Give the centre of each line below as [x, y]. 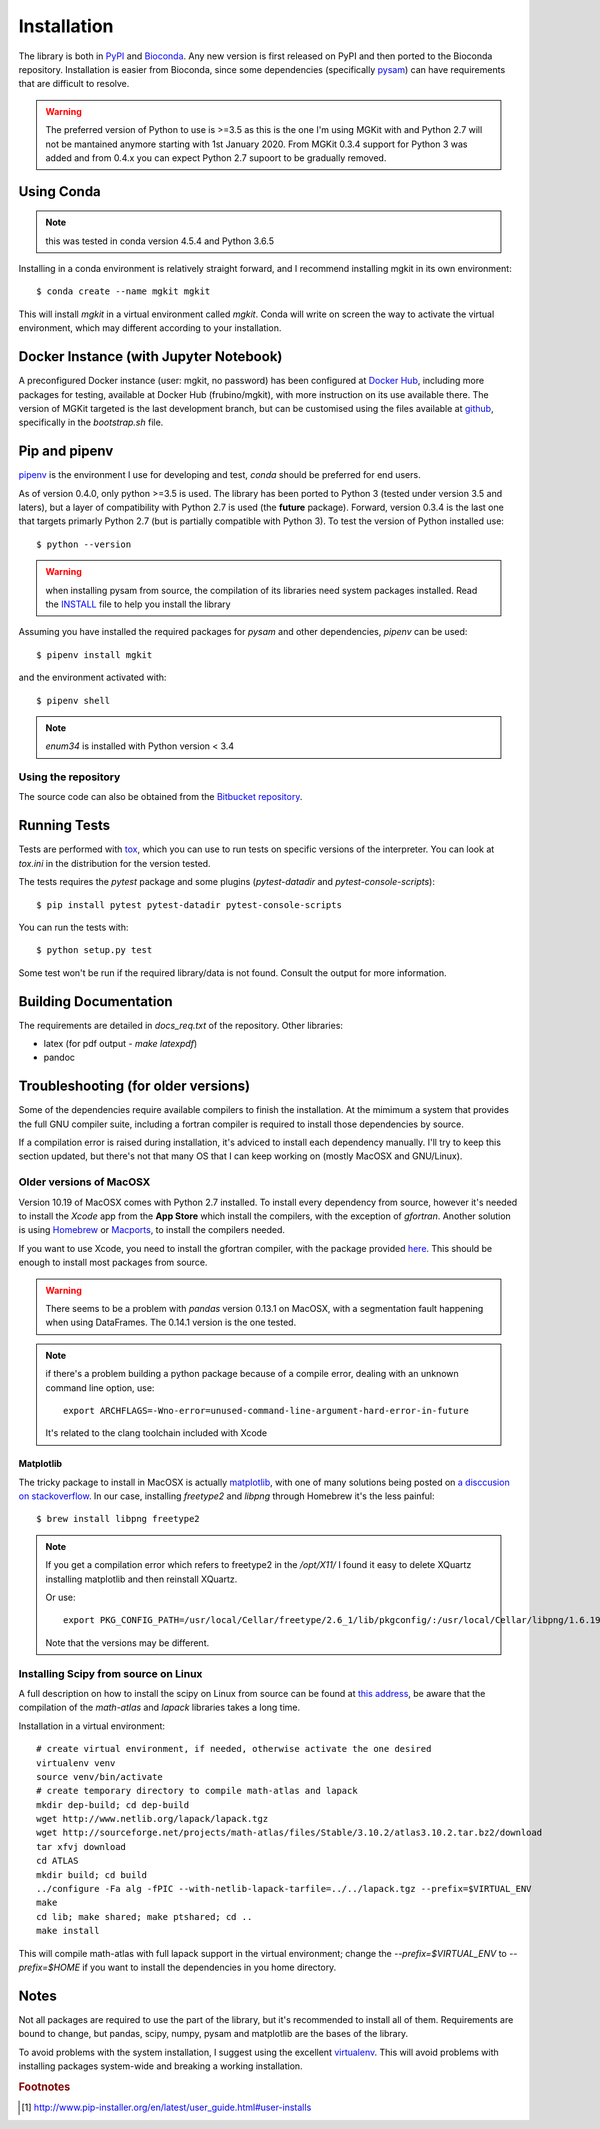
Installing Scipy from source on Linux [110, 1673]
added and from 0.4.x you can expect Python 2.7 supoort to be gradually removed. [216, 157]
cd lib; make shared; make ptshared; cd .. [144, 1916]
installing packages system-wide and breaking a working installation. [161, 2066]
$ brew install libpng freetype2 [118, 1519]
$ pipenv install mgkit [94, 654]
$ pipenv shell [73, 700]
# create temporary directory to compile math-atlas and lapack [197, 1791]
